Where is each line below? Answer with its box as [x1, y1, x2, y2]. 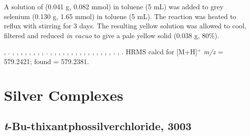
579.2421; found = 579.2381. [4, 56, 89, 66]
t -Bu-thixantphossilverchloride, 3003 [4, 118, 192, 134]
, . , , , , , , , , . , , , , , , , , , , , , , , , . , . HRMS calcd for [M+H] [4, 46, 197, 57]
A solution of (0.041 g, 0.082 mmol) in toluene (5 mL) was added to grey [4, 1, 223, 11]
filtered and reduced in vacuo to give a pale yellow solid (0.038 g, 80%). [4, 30, 220, 40]
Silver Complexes [4, 85, 123, 105]
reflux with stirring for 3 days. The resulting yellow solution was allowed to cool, [4, 21, 247, 31]
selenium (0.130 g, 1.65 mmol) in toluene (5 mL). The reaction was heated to [4, 11, 236, 21]
